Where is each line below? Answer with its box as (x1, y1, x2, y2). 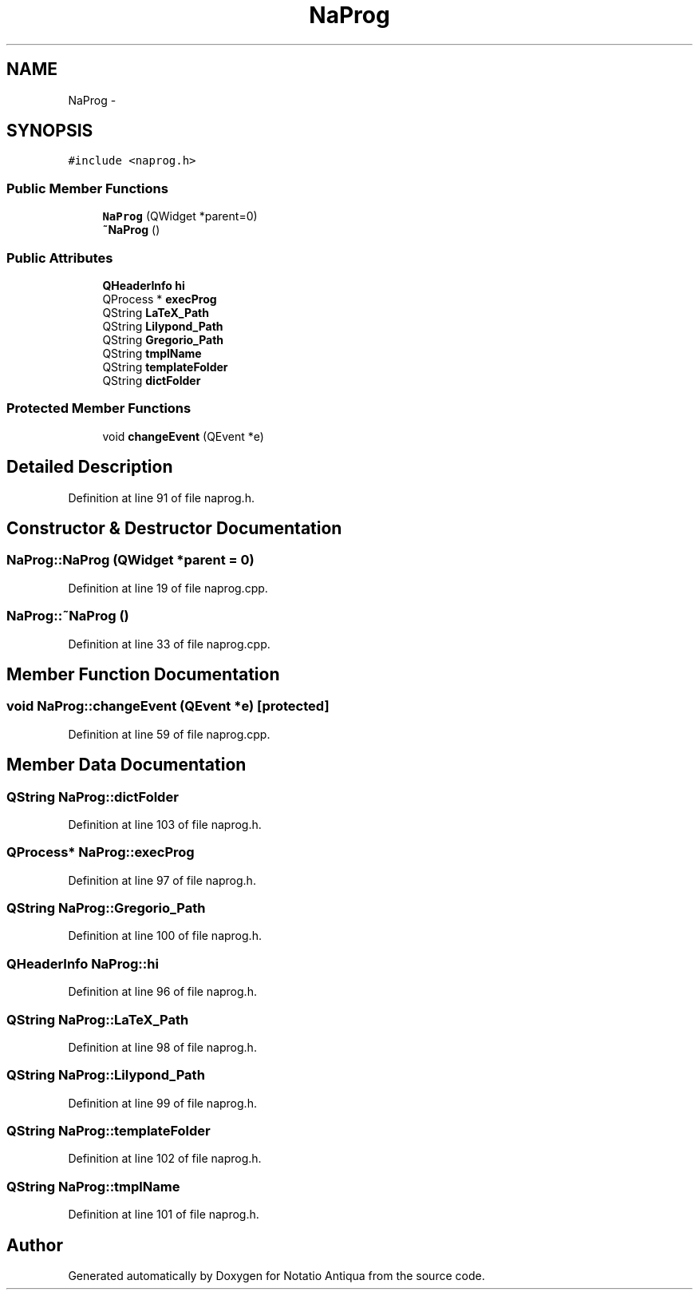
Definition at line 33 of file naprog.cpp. (68, 636, 271, 651)
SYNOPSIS (6, 121, 93, 141)
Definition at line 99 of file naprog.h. (68, 1096, 257, 1110)
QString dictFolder (102, 373, 201, 387)
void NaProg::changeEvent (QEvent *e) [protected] (6, 698, 330, 715)
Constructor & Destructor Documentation (6, 517, 342, 538)
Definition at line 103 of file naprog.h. (68, 817, 262, 831)
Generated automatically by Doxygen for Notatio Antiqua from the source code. (68, 1269, 485, 1283)
